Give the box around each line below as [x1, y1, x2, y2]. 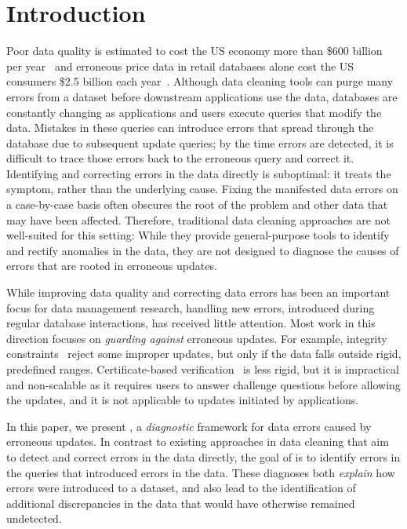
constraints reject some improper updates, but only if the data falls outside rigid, [6, 345, 402, 362]
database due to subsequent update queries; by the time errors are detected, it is [6, 134, 394, 151]
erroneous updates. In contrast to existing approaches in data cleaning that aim [6, 433, 389, 450]
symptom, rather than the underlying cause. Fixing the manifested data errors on [6, 181, 398, 197]
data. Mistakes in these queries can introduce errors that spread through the [6, 119, 374, 136]
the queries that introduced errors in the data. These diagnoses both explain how [6, 464, 395, 480]
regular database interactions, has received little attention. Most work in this [6, 315, 376, 331]
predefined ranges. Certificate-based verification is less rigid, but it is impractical [6, 361, 399, 377]
